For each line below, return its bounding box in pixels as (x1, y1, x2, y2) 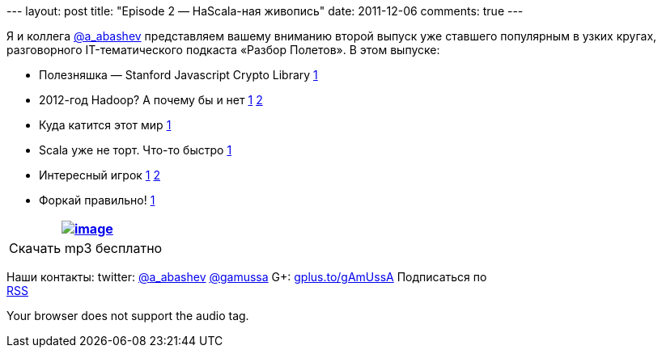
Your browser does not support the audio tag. (6, 309, 249, 322)
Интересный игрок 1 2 (39, 168, 161, 182)
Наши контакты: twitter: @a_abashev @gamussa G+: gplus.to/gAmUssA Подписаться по (6, 270, 487, 284)
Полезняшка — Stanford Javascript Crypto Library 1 (39, 68, 318, 82)
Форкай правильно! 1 (39, 193, 155, 207)
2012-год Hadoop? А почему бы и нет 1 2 (39, 93, 263, 107)
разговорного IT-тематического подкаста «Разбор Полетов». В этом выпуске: (6, 43, 440, 57)
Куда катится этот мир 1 (39, 118, 172, 132)
